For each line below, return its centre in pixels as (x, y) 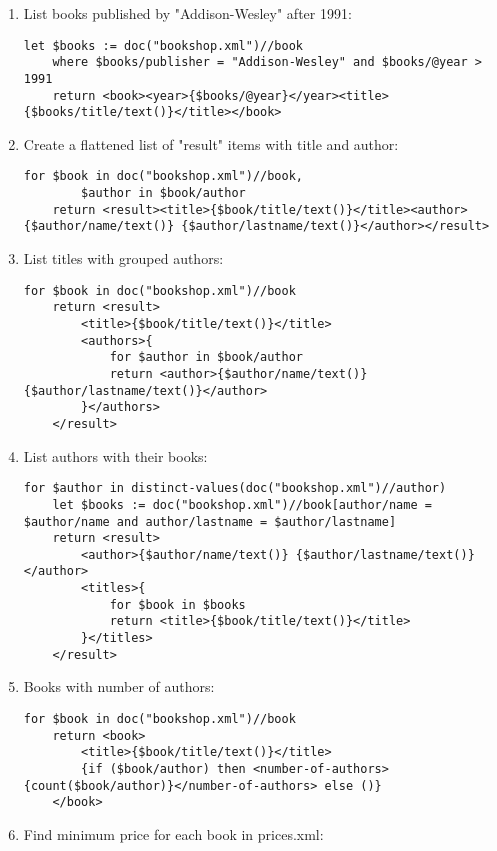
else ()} (353, 785)
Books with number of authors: (119, 686)
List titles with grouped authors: (123, 258)
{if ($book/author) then (163, 768)
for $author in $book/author (206, 357)
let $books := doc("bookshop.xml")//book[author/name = (242, 504)
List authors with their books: (115, 455)
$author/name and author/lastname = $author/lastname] (210, 521)
